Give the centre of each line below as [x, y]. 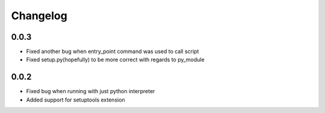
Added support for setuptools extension [76, 100]
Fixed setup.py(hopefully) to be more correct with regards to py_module [115, 60]
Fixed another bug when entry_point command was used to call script [113, 52]
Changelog [39, 16]
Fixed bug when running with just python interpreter [91, 91]
